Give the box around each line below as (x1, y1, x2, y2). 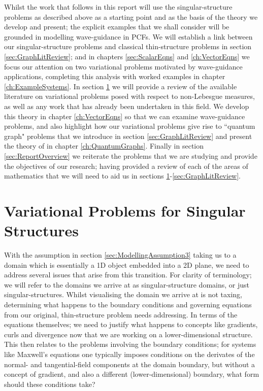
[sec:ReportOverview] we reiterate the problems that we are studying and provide (4, 150, 257, 161)
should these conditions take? (4, 378, 95, 389)
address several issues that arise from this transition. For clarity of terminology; (4, 269, 252, 280)
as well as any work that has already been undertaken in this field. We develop (4, 100, 249, 111)
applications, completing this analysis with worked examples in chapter (4, 71, 225, 82)
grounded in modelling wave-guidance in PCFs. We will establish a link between (4, 31, 253, 42)
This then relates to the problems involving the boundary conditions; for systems (4, 339, 256, 349)
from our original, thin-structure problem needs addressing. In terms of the (4, 309, 238, 319)
